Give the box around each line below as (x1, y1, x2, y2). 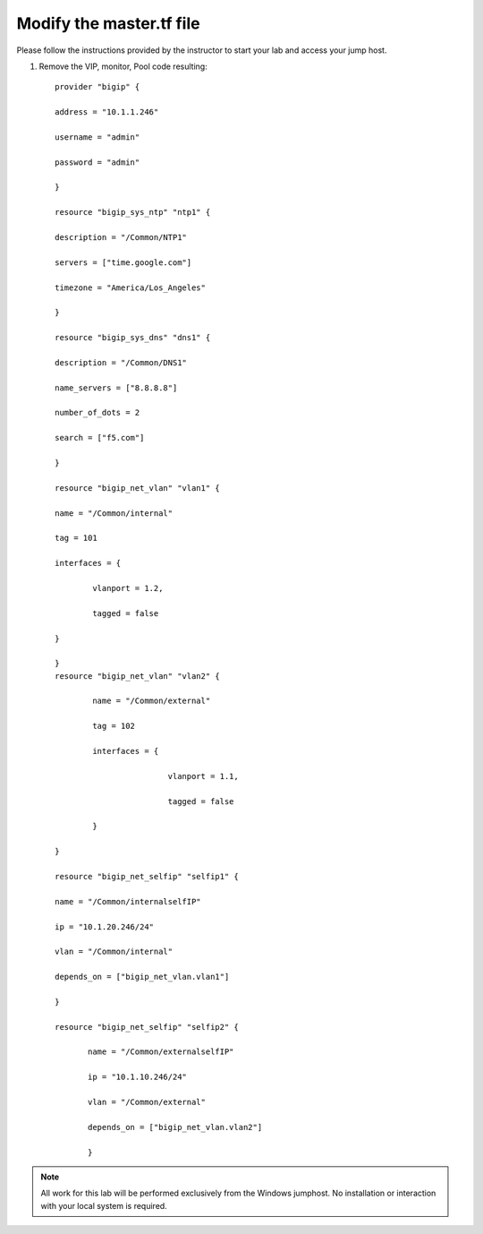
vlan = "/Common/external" (88, 1097, 206, 1107)
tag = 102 (92, 721, 136, 732)
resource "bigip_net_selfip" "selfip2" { (55, 1022, 239, 1032)
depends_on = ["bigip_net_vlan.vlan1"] (55, 972, 230, 982)
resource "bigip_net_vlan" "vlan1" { (55, 483, 221, 493)
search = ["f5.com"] (55, 433, 145, 443)
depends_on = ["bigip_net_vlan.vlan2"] (88, 1122, 263, 1132)
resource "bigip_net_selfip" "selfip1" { (55, 871, 239, 881)
